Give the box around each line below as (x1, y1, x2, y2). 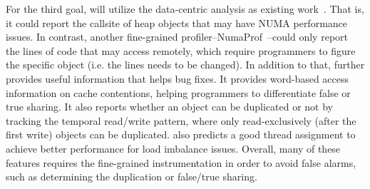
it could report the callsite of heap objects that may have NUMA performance (6, 15, 348, 30)
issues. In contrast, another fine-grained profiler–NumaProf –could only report (6, 29, 348, 44)
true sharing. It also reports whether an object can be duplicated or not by (6, 99, 333, 114)
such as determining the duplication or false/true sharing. (6, 169, 257, 184)
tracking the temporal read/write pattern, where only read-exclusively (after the (6, 113, 356, 128)
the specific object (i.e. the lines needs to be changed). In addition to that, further (6, 57, 365, 72)
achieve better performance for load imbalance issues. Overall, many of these (6, 141, 341, 155)
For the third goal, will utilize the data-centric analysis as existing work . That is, (6, 1, 364, 16)
